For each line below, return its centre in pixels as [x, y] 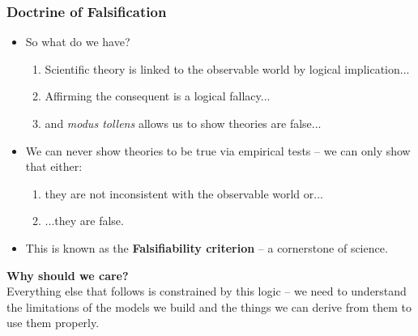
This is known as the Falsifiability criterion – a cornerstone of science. [207, 247]
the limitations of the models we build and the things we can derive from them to [209, 306]
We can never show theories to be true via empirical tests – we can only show [218, 150]
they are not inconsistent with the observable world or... [184, 193]
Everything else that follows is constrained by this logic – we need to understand [207, 291]
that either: [54, 166]
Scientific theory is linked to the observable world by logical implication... [227, 68]
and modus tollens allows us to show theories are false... [183, 123]
